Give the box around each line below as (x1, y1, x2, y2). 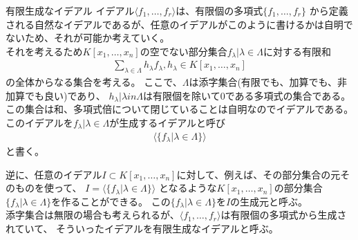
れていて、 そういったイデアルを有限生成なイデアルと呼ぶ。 (6, 221, 279, 236)
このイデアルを (6, 115, 73, 129)
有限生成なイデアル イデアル (6, 3, 135, 17)
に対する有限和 (263, 44, 331, 58)
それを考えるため (6, 44, 83, 58)
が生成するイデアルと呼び (109, 115, 225, 129)
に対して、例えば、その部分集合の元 (176, 167, 341, 181)
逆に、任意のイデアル (6, 167, 102, 181)
